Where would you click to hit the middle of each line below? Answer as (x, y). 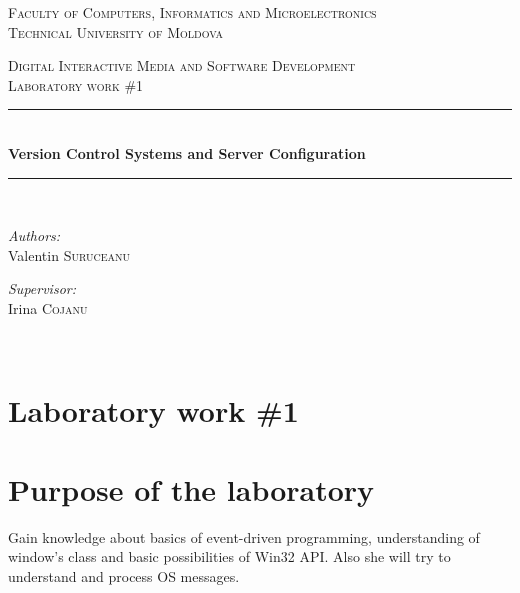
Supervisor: (42, 288)
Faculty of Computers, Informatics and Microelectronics (192, 12)
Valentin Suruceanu (69, 254)
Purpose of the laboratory (191, 488)
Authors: (34, 235)
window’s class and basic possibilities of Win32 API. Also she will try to (229, 556)
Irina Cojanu (48, 307)
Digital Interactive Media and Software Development (182, 65)
